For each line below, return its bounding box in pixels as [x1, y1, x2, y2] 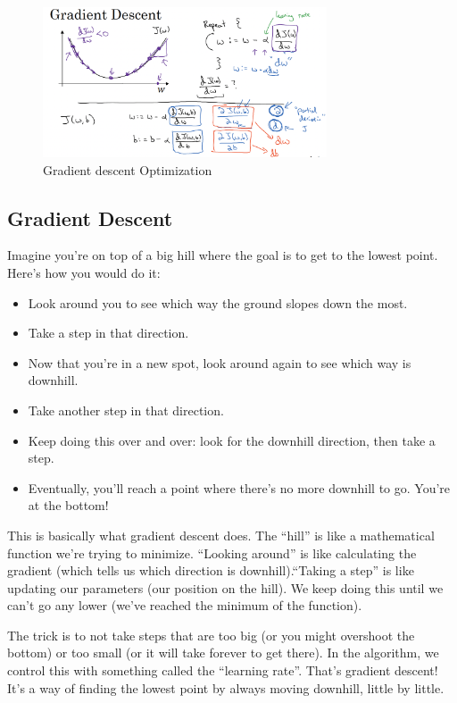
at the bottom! [28, 496, 109, 515]
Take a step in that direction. [28, 323, 189, 342]
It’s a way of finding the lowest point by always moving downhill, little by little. [7, 678, 445, 697]
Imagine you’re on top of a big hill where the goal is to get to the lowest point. [7, 246, 438, 264]
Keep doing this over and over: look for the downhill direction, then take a [28, 431, 436, 449]
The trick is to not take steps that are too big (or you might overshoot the [7, 625, 415, 644]
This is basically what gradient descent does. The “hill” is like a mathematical [7, 525, 435, 544]
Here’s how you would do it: [7, 263, 161, 281]
